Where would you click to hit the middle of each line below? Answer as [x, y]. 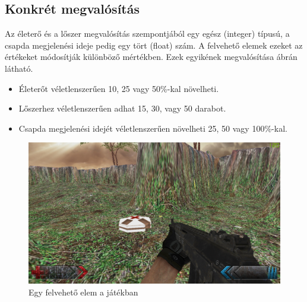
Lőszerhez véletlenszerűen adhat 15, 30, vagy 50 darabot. [122, 108]
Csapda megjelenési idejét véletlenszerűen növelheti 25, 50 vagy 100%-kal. [153, 128]
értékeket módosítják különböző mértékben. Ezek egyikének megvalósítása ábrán [151, 57]
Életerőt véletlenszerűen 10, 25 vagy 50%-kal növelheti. [119, 88]
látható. [19, 68]
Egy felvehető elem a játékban [83, 292]
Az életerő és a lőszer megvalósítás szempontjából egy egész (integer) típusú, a [147, 34]
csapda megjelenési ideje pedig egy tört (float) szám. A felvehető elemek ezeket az [154, 45]
